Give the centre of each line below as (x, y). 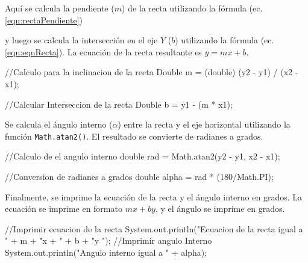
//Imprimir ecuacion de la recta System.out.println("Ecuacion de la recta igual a (154, 228)
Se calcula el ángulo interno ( (59, 124)
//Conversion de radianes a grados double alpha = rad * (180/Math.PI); (139, 176)
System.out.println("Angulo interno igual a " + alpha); (106, 252)
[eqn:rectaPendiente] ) (44, 20)
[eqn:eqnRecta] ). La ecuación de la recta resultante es (103, 51)
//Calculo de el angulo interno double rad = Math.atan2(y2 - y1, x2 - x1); (143, 156)
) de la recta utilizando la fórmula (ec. (192, 8)
